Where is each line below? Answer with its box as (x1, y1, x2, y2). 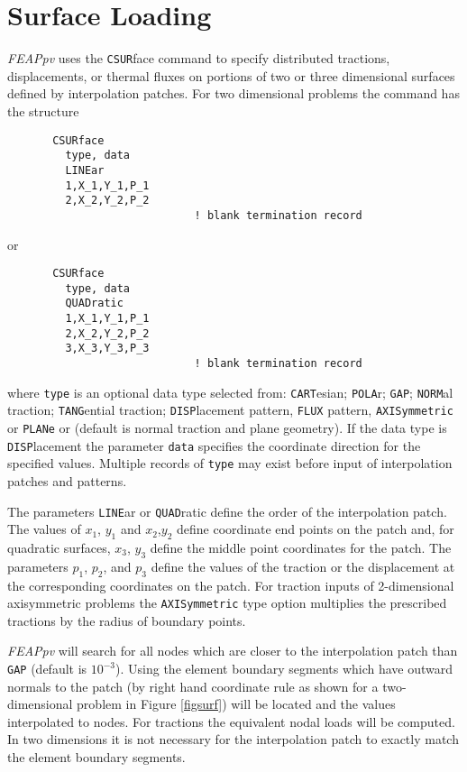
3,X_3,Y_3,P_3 (65, 342, 150, 355)
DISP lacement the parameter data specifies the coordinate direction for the (7, 436, 421, 455)
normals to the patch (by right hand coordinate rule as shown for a (7, 676, 379, 695)
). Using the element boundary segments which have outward (115, 659, 453, 678)
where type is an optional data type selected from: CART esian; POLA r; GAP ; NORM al (7, 382, 453, 401)
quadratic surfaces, (7, 538, 111, 557)
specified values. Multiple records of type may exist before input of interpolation (7, 454, 453, 473)
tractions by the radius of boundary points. (7, 611, 246, 630)
